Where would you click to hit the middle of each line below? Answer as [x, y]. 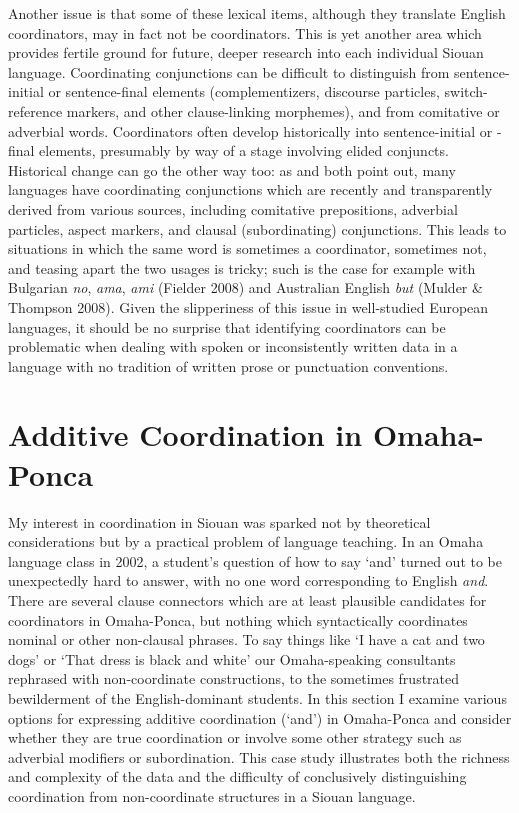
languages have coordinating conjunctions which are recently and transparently [250, 189]
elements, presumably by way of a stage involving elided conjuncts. [244, 150]
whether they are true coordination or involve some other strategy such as [235, 737]
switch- [466, 91]
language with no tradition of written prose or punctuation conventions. [228, 365]
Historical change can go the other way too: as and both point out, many [232, 169]
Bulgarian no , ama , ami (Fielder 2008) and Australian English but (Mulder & [245, 287]
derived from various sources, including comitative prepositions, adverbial [233, 208]
